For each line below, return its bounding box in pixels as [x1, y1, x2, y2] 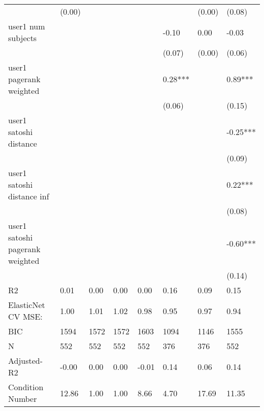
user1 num [8, 20, 45, 32]
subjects [8, 32, 37, 44]
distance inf [8, 190, 49, 202]
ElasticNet [8, 299, 45, 311]
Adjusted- [8, 355, 43, 366]
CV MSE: [8, 311, 43, 322]
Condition [8, 381, 44, 393]
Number [8, 393, 37, 404]
